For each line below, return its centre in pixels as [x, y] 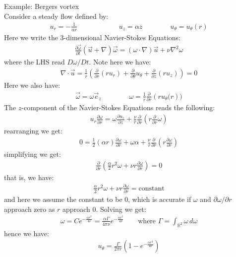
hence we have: [27, 233]
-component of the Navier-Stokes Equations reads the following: [118, 107]
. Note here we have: [120, 62]
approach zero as [29, 209]
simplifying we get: [32, 154]
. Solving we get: [121, 209]
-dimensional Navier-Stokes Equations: [122, 37]
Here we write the [31, 37]
